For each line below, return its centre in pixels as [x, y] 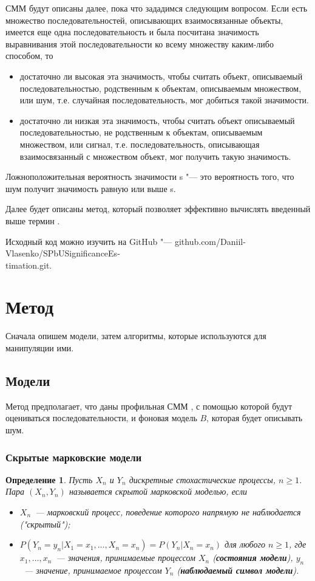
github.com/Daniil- [210, 241]
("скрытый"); [45, 524]
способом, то [29, 56]
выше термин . [33, 220]
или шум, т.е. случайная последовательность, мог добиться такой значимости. [164, 100]
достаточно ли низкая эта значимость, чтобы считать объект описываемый [157, 120]
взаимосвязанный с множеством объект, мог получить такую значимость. [155, 156]
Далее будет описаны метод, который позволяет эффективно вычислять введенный [158, 209]
